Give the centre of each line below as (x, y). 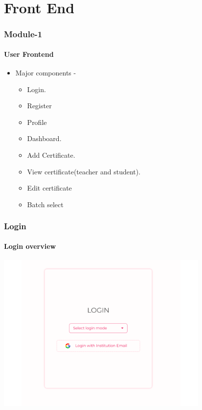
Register (39, 106)
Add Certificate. (51, 155)
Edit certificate (49, 188)
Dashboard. (44, 138)
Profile (37, 122)
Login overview (30, 246)
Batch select (45, 204)
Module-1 (23, 34)
